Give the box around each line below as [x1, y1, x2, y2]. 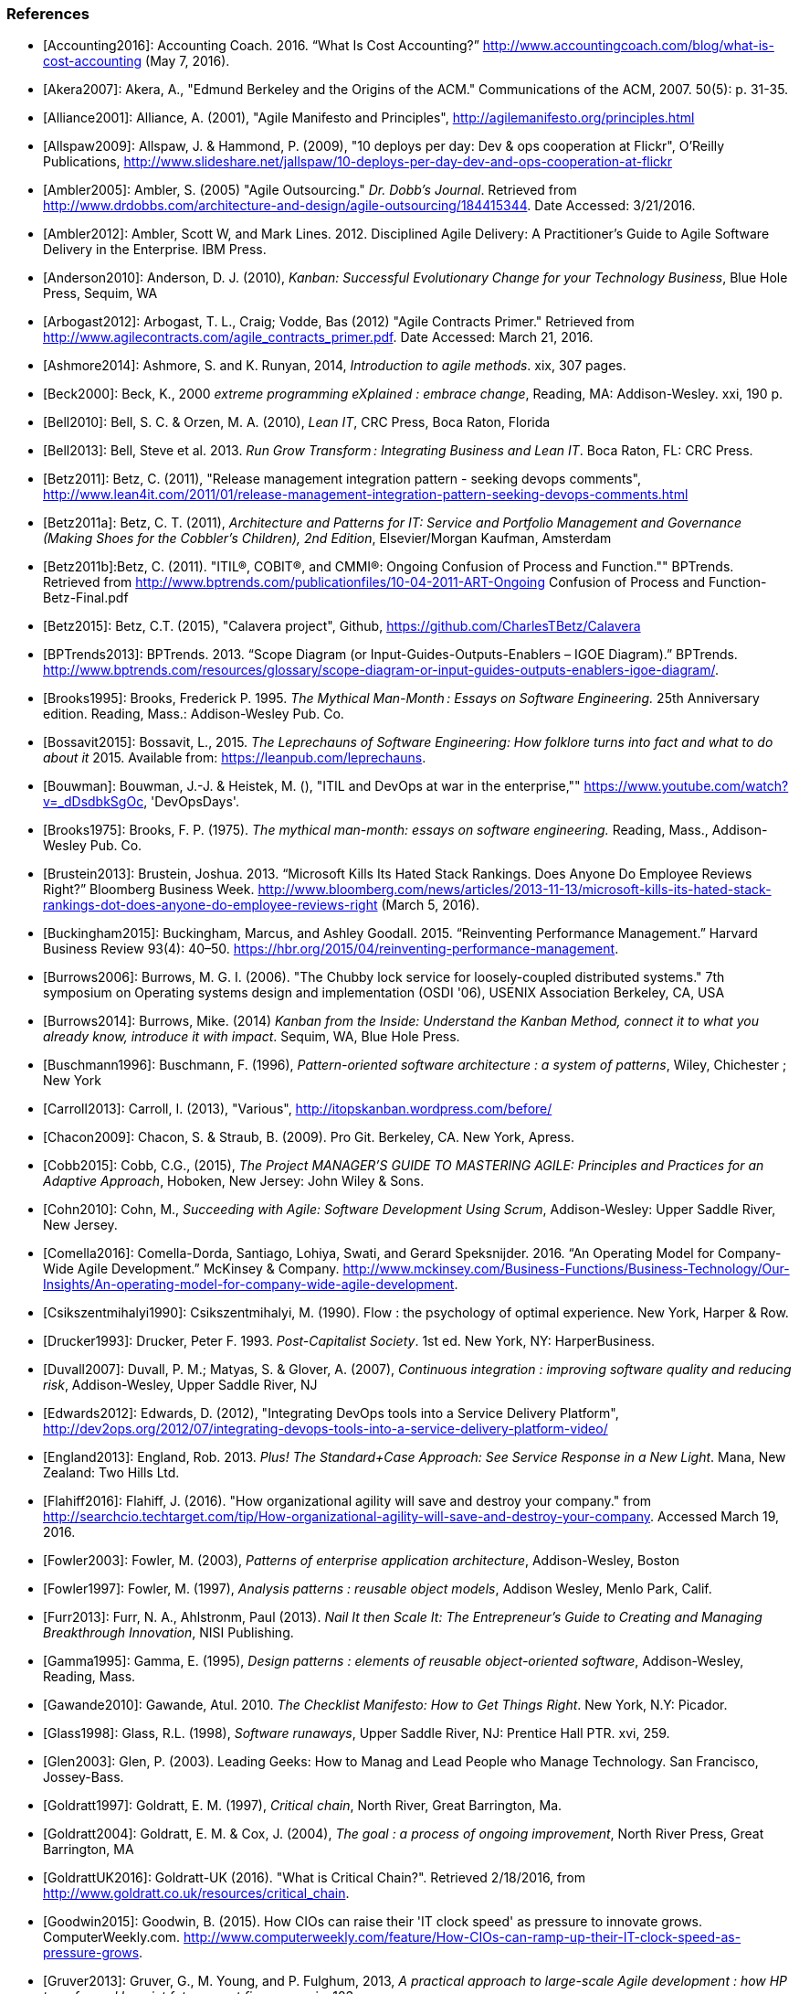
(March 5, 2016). [381, 897, 480, 913]
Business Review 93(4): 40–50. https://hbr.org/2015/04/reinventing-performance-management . [43, 941, 619, 957]
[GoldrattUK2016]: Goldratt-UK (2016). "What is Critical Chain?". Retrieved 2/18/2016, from [43, 1870, 585, 1886]
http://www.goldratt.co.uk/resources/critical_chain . [43, 1885, 350, 1902]
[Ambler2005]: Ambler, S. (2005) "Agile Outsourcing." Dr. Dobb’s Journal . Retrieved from [43, 182, 577, 198]
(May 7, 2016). [145, 53, 230, 69]
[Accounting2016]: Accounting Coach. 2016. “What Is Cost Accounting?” [43, 37, 479, 54]
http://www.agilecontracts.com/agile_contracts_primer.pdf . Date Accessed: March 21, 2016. [43, 329, 594, 346]
